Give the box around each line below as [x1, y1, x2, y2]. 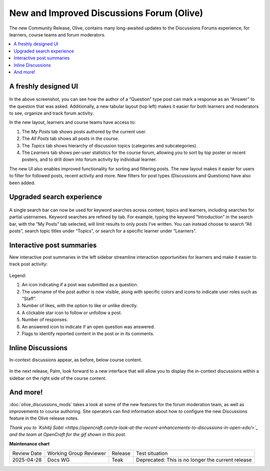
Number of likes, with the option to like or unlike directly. [21, 303, 138, 309]
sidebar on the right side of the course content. [9, 375, 107, 381]
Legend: [9, 272, 26, 278]
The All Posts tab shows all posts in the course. [21, 135, 119, 142]
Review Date [12, 450, 42, 457]
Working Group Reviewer [47, 450, 106, 457]
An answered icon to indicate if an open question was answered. [21, 324, 155, 330]
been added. [9, 180, 35, 186]
